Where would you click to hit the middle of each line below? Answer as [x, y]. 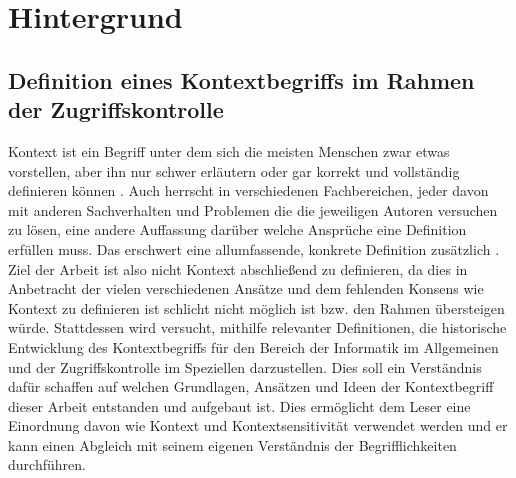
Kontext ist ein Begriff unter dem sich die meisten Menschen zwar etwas [229, 150]
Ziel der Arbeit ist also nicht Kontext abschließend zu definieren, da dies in [238, 268]
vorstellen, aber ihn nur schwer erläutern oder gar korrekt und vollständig [234, 170]
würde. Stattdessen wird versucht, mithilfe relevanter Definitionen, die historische [257, 327]
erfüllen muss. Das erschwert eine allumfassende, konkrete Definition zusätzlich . [254, 248]
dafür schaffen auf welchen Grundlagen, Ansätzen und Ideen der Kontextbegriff [251, 386]
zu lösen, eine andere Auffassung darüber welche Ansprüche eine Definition [237, 229]
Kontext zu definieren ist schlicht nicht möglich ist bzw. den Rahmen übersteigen [256, 307]
